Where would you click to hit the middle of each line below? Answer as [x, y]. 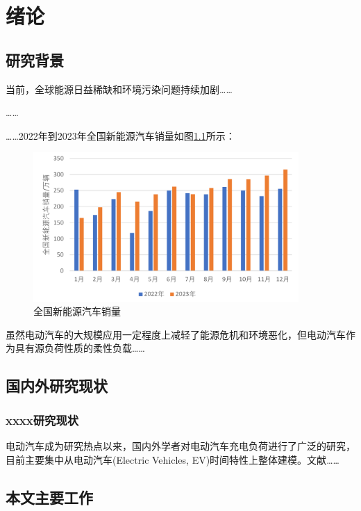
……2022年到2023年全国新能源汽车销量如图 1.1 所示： [120, 135]
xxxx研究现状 [42, 420]
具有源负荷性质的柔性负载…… [80, 348]
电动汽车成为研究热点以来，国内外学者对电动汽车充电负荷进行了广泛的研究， [180, 446]
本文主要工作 [49, 497]
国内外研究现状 [57, 386]
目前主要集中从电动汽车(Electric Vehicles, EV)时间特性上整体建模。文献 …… [173, 459]
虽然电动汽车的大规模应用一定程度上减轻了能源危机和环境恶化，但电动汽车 [176, 334]
